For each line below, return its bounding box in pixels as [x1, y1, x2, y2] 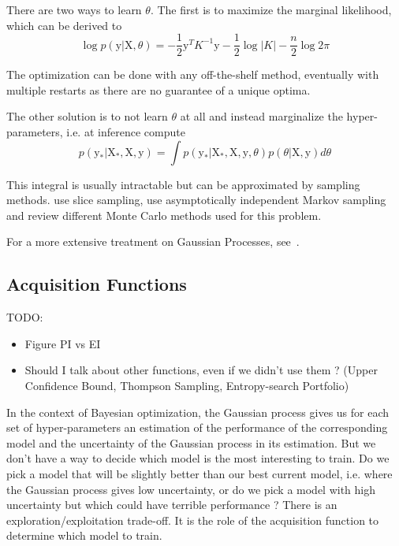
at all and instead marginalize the [180, 108, 343, 124]
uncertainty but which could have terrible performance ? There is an [6, 496, 337, 513]
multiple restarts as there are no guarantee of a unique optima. [6, 81, 311, 98]
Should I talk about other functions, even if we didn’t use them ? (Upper [24, 362, 378, 378]
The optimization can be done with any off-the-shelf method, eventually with [6, 66, 379, 83]
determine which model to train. [6, 527, 162, 544]
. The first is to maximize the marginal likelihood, [150, 2, 392, 17]
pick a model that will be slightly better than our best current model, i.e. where [6, 465, 393, 481]
